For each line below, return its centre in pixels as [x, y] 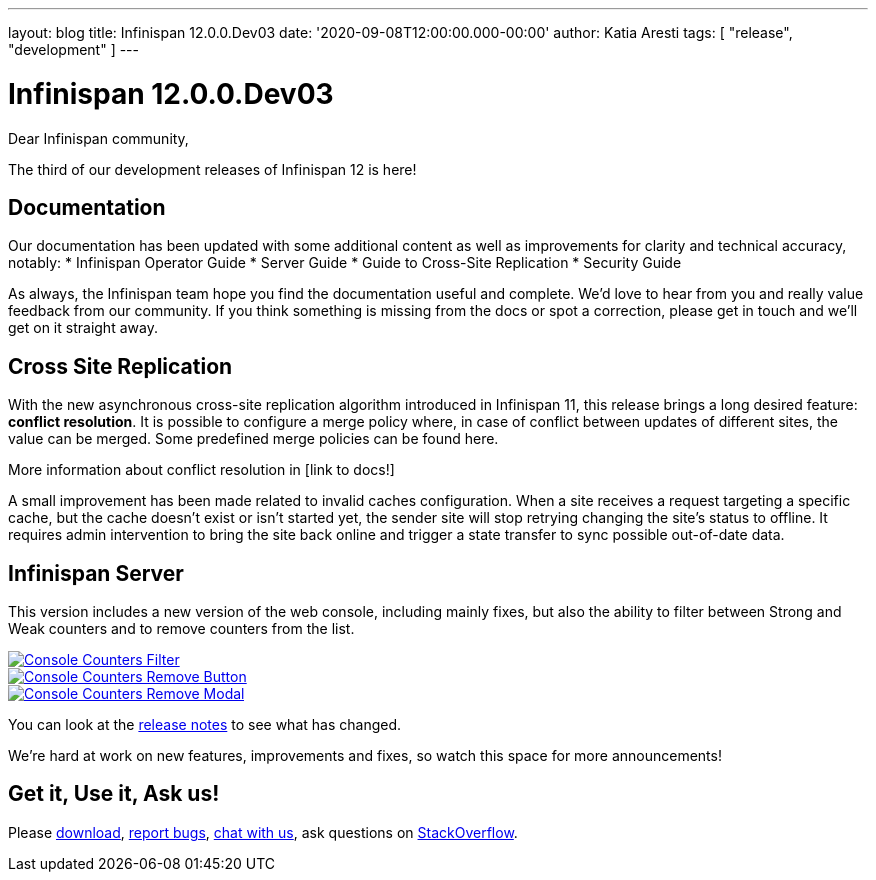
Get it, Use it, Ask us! [114, 794]
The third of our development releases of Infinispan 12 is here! [212, 169]
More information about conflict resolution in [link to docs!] [201, 470]
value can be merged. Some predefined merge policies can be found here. [253, 439]
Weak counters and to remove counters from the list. [181, 629]
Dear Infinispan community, [98, 138]
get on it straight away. [83, 328]
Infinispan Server [96, 573]
